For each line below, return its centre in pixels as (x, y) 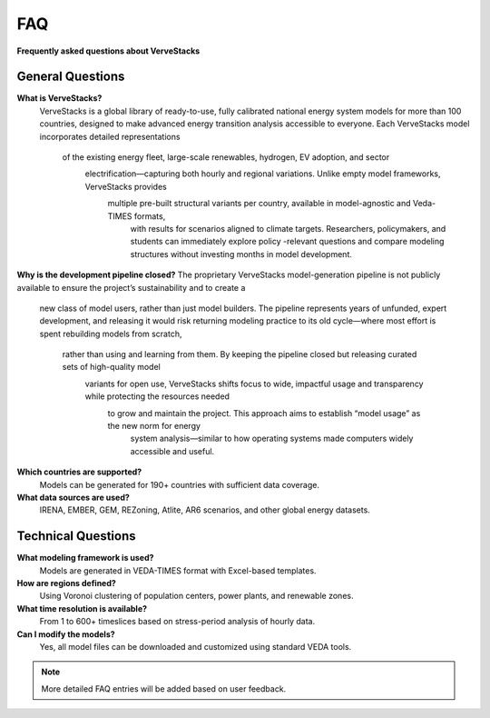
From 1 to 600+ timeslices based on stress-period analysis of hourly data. (177, 622)
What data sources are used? (73, 497)
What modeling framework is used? (85, 558)
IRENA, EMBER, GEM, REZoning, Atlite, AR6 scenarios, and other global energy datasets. (205, 510)
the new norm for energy (154, 426)
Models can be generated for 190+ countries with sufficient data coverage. (179, 484)
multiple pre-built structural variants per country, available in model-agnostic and (260, 204)
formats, (150, 216)
